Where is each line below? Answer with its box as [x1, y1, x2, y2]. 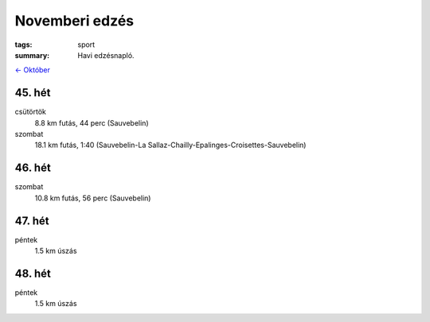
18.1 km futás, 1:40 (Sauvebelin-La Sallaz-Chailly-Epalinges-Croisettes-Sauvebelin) [34, 140, 307, 150]
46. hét [14, 161, 51, 175]
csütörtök [14, 107, 47, 117]
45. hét [14, 86, 51, 99]
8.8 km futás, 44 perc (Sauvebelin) [34, 118, 149, 127]
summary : [14, 50, 50, 60]
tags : [14, 40, 33, 49]
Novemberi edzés [14, 12, 135, 29]
